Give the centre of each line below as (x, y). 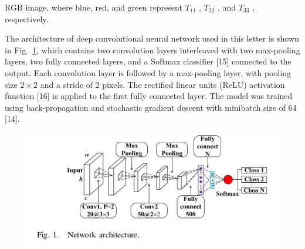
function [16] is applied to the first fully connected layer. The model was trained (149, 96)
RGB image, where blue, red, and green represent (94, 7)
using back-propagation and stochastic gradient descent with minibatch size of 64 (151, 107)
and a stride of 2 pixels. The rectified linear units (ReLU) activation (162, 84)
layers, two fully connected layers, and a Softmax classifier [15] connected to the (148, 61)
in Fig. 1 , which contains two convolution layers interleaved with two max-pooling (152, 50)
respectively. (27, 18)
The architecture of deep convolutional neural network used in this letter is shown (152, 38)
